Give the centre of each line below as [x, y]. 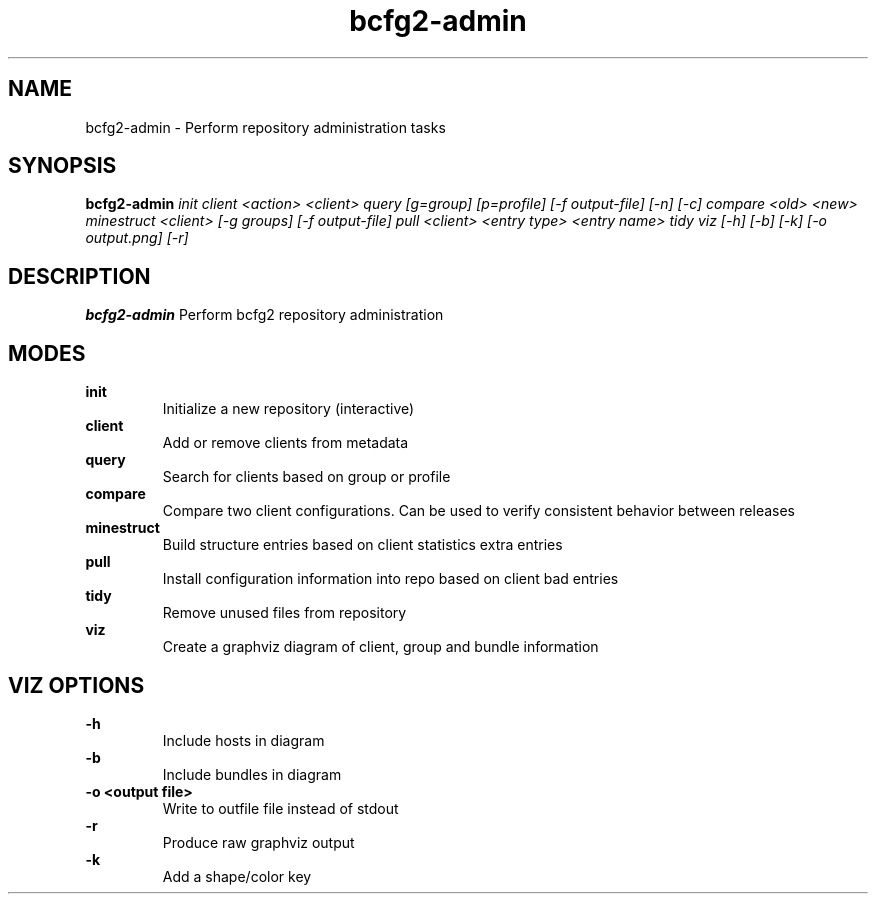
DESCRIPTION [79, 276]
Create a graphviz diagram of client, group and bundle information [380, 647]
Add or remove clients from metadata [285, 443]
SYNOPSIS [62, 166]
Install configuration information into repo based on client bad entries [390, 579]
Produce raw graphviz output [258, 842]
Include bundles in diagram [252, 774]
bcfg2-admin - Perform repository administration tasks [265, 127]
